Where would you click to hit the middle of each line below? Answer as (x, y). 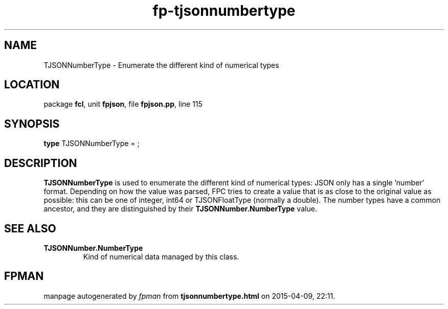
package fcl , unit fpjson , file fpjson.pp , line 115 (123, 104)
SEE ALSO (30, 228)
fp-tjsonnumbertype (224, 11)
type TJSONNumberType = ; (92, 144)
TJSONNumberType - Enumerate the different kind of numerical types (161, 65)
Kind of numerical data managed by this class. (161, 256)
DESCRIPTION (41, 163)
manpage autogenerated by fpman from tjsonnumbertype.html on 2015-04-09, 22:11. (189, 296)
